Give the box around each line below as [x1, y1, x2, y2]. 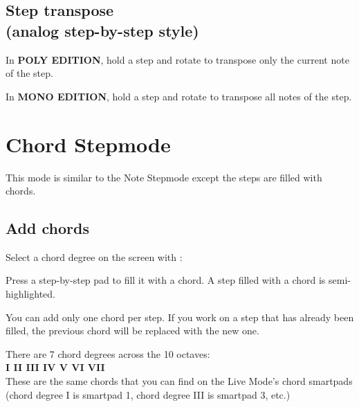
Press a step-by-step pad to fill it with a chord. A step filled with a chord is [6, 273, 326, 287]
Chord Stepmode [6, 129, 171, 158]
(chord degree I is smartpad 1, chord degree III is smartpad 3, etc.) [6, 387, 291, 401]
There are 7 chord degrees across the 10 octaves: [6, 346, 210, 361]
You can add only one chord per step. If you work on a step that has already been [6, 309, 354, 324]
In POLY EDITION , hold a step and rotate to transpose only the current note [6, 52, 349, 66]
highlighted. [6, 287, 55, 301]
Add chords [6, 217, 89, 239]
